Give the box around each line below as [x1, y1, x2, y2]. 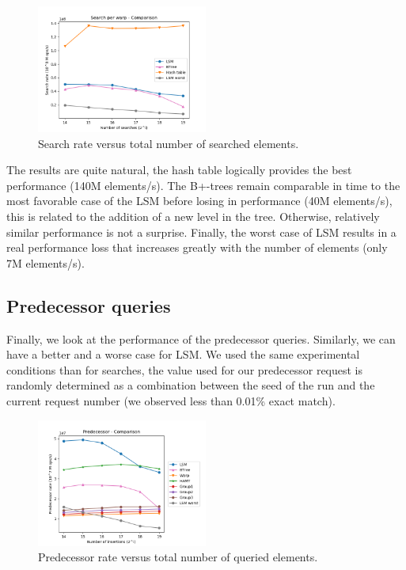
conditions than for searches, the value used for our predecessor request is [6, 361, 363, 378]
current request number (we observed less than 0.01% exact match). [6, 392, 336, 408]
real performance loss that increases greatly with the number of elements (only [6, 239, 388, 256]
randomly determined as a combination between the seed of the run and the [6, 377, 375, 393]
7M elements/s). [6, 254, 85, 271]
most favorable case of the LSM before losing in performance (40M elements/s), [6, 192, 393, 209]
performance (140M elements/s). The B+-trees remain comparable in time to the [6, 177, 400, 193]
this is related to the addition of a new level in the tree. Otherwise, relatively [6, 207, 380, 224]
